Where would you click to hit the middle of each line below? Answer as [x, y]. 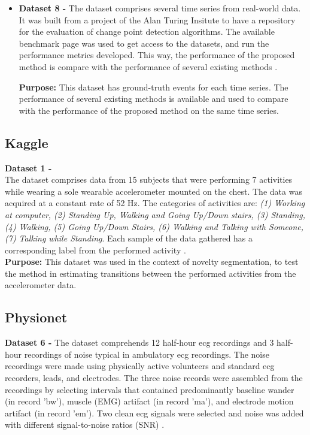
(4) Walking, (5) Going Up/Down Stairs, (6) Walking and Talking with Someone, [154, 226]
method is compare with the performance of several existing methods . [148, 66]
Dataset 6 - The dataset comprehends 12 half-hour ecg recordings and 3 [139, 342]
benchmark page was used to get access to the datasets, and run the [144, 43]
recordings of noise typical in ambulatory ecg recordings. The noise [147, 354]
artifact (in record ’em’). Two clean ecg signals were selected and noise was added [154, 413]
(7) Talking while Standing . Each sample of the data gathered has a [129, 238]
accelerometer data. [41, 285]
